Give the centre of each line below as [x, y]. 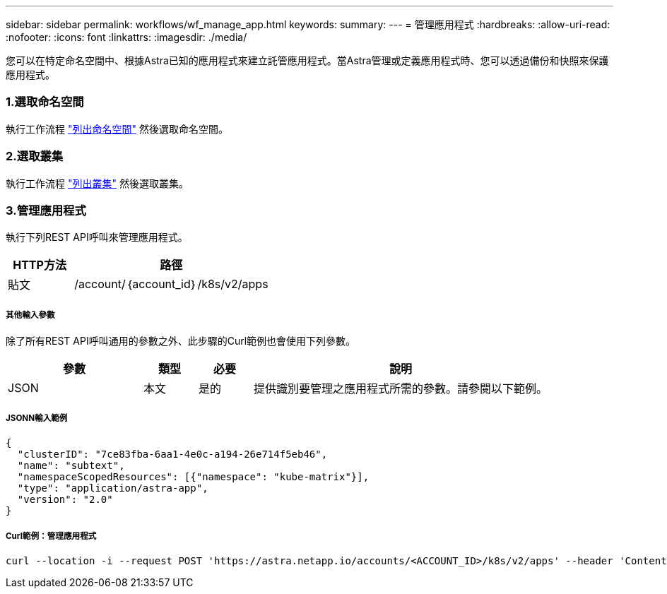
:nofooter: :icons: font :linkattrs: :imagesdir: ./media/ [126, 37]
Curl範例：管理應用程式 [51, 536]
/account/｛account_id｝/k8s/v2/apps [171, 284]
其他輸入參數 [30, 315]
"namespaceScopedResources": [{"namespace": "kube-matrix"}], [193, 476]
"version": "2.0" [65, 499]
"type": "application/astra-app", [113, 488]
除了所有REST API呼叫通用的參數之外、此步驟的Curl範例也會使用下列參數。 [181, 341]
